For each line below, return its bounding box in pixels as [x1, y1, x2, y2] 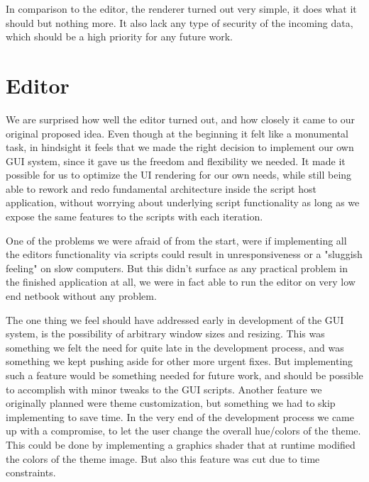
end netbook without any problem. [6, 288, 157, 303]
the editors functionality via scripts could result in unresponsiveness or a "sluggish [6, 247, 363, 262]
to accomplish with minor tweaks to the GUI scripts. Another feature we [6, 381, 322, 396]
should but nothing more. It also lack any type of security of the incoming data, [6, 15, 353, 30]
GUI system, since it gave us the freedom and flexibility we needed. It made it [6, 153, 346, 168]
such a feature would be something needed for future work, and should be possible [6, 368, 363, 382]
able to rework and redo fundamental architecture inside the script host [6, 181, 316, 196]
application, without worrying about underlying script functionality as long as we [6, 195, 360, 210]
